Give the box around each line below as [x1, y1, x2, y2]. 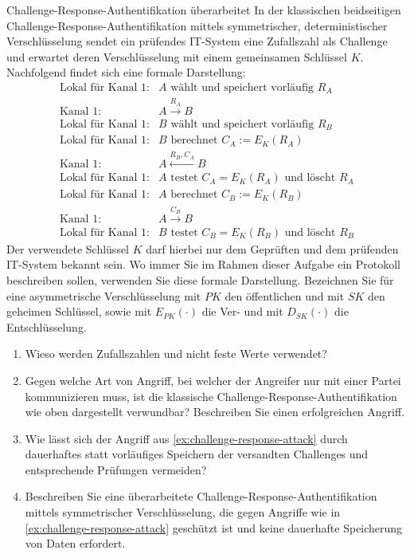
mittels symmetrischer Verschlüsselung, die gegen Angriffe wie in [25, 504, 341, 521]
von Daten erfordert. [25, 535, 126, 552]
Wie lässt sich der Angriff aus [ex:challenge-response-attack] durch [25, 430, 348, 446]
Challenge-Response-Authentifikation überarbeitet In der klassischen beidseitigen [6, 2, 401, 18]
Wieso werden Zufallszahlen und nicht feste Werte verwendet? [25, 345, 327, 362]
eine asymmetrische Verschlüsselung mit [6, 287, 201, 304]
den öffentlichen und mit [225, 287, 345, 304]
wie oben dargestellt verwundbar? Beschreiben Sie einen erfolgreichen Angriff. [25, 403, 405, 420]
